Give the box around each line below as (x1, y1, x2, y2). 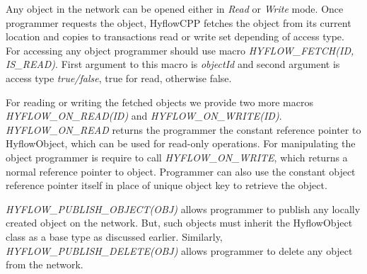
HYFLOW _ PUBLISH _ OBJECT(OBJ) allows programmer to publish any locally (6, 201, 361, 216)
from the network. (6, 257, 83, 272)
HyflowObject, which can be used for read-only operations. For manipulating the (6, 136, 356, 151)
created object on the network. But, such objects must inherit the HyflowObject (6, 215, 353, 230)
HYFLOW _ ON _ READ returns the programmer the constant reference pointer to (6, 122, 361, 137)
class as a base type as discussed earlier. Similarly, (6, 229, 223, 244)
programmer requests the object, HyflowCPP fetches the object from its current (6, 15, 351, 30)
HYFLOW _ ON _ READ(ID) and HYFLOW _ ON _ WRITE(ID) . (6, 108, 282, 123)
